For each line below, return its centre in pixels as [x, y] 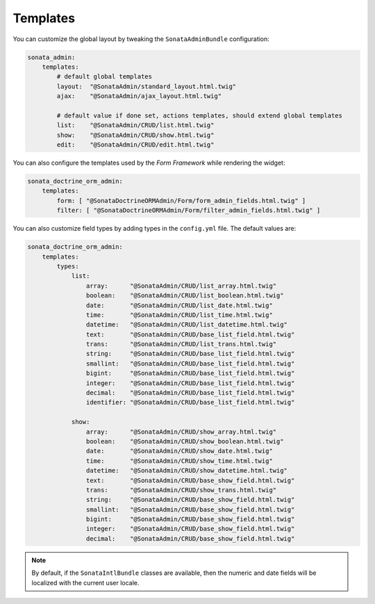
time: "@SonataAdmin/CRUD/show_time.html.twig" [180, 461]
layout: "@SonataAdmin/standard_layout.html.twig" [147, 86]
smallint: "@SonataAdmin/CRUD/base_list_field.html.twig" [190, 364]
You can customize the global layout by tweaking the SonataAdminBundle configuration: [141, 39]
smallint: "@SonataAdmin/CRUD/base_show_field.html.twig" [190, 509]
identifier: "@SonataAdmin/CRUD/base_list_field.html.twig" [190, 402]
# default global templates [105, 77]
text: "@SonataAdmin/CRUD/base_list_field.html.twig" [190, 334]
